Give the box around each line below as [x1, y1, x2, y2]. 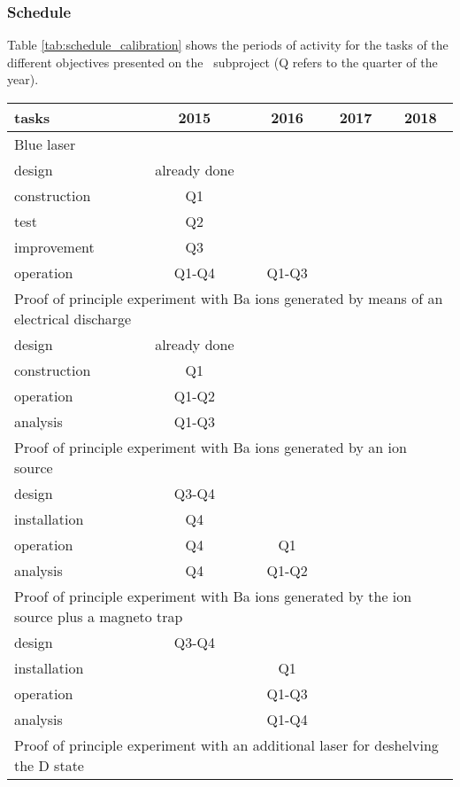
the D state [14, 755, 84, 775]
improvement [14, 237, 95, 257]
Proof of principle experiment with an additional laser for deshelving [14, 735, 439, 755]
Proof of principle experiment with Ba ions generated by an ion [14, 437, 407, 457]
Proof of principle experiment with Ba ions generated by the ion [14, 586, 412, 606]
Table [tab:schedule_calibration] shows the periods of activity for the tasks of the [7, 35, 448, 54]
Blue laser [14, 134, 76, 154]
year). [7, 70, 39, 89]
